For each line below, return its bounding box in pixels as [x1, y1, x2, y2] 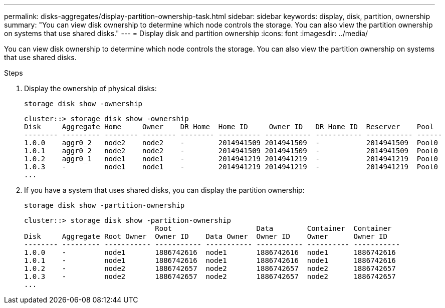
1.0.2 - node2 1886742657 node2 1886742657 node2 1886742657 [24, 264, 396, 272]
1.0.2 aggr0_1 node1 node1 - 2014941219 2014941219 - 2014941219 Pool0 [24, 155, 438, 163]
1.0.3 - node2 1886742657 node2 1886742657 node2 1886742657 [24, 272, 396, 280]
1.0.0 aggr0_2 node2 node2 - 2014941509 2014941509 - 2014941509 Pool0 [24, 139, 438, 147]
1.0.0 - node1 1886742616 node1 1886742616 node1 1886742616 [24, 248, 396, 256]
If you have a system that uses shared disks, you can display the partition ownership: [24, 186, 305, 194]
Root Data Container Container [155, 224, 392, 232]
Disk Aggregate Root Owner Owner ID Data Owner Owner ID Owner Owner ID [24, 232, 387, 240]
